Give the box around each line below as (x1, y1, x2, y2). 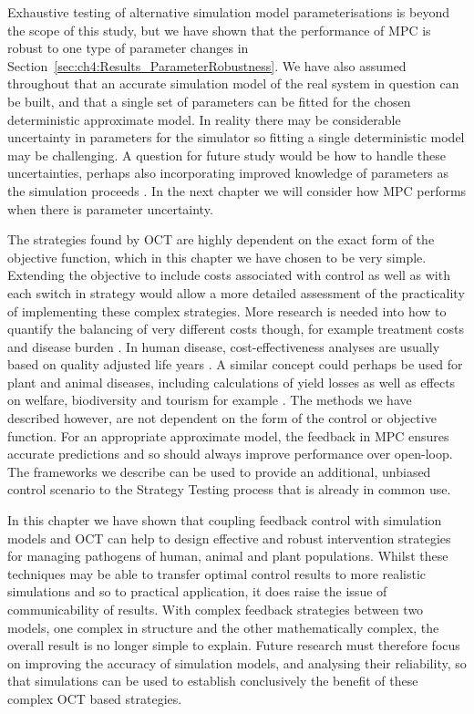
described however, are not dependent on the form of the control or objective (7, 409, 437, 428)
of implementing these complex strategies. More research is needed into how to (7, 301, 447, 320)
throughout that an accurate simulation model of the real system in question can (7, 74, 459, 93)
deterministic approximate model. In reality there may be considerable (7, 109, 401, 129)
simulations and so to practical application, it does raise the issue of (7, 582, 387, 601)
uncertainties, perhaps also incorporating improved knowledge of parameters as (7, 163, 449, 182)
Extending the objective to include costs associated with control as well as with (7, 265, 450, 285)
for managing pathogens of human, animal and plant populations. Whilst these (7, 546, 448, 565)
